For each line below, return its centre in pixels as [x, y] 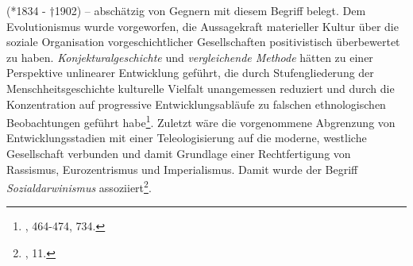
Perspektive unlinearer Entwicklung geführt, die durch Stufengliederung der [190, 73]
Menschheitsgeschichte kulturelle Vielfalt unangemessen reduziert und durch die [201, 88]
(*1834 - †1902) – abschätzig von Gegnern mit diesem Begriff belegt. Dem [186, 10]
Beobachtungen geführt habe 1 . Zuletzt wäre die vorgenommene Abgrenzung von [201, 121]
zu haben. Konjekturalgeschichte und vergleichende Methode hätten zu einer [190, 57]
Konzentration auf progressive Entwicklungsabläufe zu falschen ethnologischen [196, 104]
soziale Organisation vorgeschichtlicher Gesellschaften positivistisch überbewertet [203, 42]
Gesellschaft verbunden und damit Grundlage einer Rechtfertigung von [179, 153]
